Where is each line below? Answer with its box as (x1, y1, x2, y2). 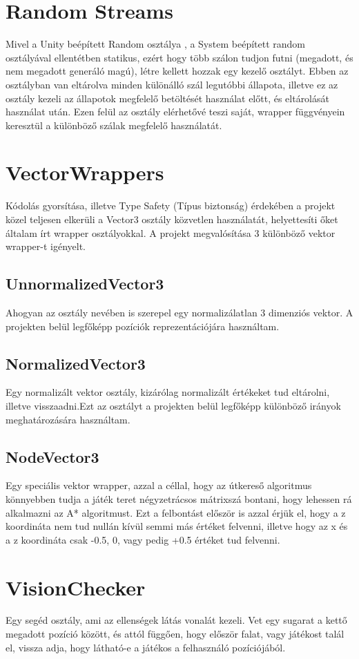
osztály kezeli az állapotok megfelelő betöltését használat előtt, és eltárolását (6, 90, 329, 105)
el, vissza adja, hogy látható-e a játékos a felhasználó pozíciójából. (6, 640, 286, 654)
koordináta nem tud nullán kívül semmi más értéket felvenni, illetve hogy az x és (6, 519, 348, 533)
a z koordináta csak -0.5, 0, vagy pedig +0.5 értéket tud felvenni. (6, 532, 280, 546)
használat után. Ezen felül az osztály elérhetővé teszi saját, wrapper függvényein (6, 104, 345, 119)
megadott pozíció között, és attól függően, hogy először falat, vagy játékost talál (6, 627, 345, 641)
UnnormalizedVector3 (6, 273, 164, 294)
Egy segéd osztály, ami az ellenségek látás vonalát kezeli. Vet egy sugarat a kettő (6, 613, 347, 627)
